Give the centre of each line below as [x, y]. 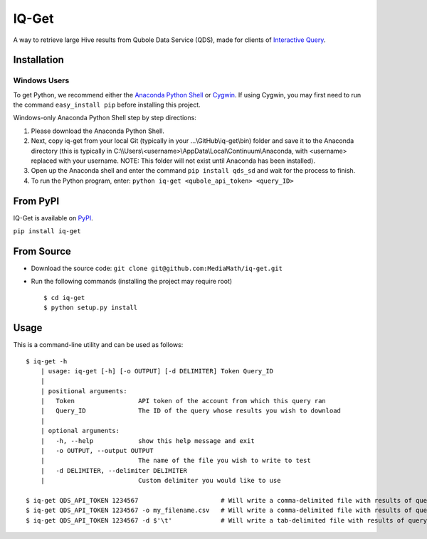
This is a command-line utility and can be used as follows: [98, 345]
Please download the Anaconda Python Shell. [98, 131]
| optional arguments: [80, 431]
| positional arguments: [84, 391]
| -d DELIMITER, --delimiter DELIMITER [114, 470]
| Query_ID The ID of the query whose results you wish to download [191, 411]
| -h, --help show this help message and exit [148, 441]
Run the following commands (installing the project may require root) [132, 282]
